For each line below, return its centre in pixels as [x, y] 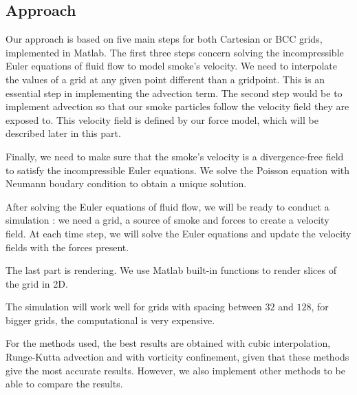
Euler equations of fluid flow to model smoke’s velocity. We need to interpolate [171, 66]
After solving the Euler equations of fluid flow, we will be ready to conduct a [167, 206]
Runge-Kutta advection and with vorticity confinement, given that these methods [177, 357]
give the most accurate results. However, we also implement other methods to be [175, 370]
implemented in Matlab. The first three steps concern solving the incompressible [175, 52]
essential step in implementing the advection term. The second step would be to [174, 93]
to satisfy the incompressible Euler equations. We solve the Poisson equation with [178, 170]
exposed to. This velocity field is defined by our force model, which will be [162, 119]
